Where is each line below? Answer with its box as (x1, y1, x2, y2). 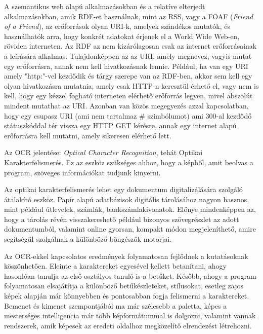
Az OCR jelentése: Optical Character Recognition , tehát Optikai (4, 147, 203, 158)
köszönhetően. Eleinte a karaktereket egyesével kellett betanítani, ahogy (4, 261, 227, 271)
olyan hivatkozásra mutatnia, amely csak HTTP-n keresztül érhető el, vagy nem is (4, 80, 259, 91)
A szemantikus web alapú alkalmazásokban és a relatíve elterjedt (4, 1, 205, 11)
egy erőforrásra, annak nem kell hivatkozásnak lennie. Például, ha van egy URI (4, 60, 248, 71)
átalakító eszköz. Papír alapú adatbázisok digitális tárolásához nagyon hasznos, (4, 194, 249, 204)
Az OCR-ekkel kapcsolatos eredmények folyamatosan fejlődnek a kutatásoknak (4, 250, 248, 261)
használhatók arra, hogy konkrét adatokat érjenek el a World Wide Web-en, (4, 30, 240, 41)
